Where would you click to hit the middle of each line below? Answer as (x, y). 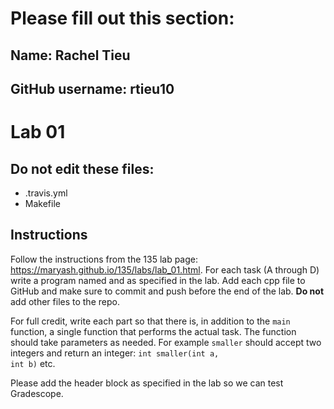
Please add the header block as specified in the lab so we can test (147, 383)
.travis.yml (46, 193)
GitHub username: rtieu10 (92, 88)
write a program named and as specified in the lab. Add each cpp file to (158, 280)
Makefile (42, 203)
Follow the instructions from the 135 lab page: (104, 259)
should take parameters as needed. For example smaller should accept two (166, 342)
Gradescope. (37, 393)
